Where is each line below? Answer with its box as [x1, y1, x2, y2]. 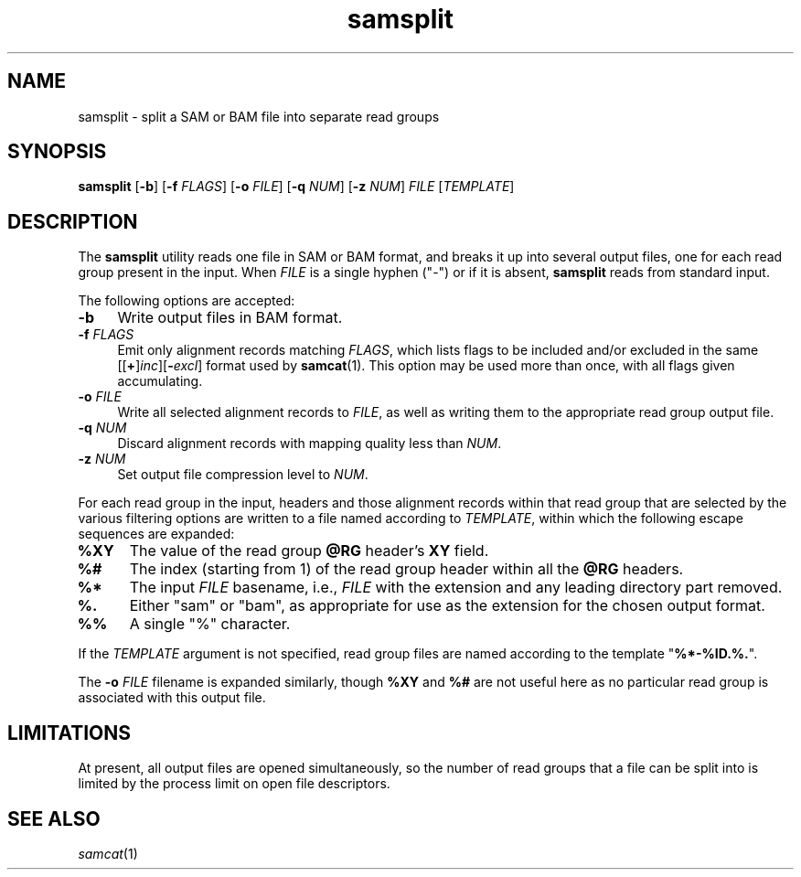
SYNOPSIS [7, 140, 107, 164]
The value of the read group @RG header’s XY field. [129, 541, 489, 561]
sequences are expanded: [78, 526, 235, 542]
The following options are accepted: [78, 293, 295, 309]
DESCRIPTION [7, 209, 138, 233]
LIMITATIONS [7, 721, 132, 744]
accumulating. [117, 373, 203, 390]
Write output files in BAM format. [117, 308, 343, 327]
